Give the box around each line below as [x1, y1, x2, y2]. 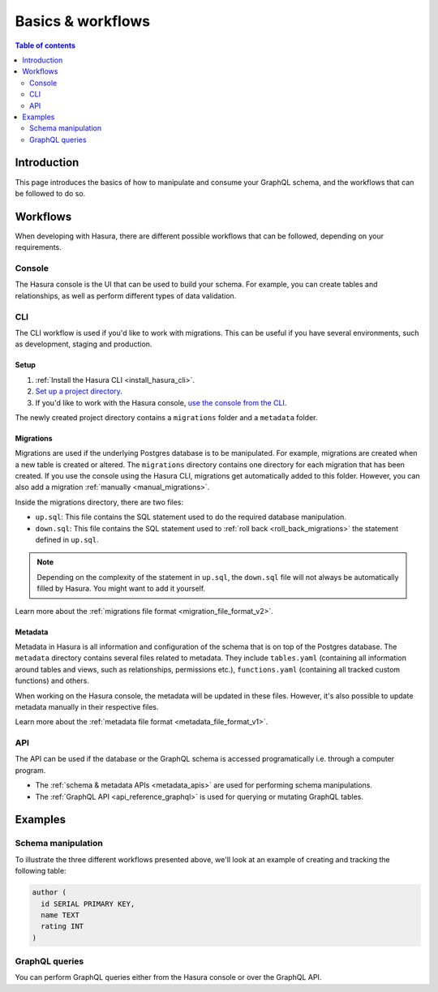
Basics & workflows [15, 12, 150, 30]
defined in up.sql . [35, 535, 99, 545]
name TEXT [41, 910, 80, 920]
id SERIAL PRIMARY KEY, [41, 899, 135, 908]
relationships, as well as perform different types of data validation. [15, 290, 237, 300]
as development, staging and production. [15, 339, 152, 349]
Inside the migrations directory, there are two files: [15, 497, 184, 507]
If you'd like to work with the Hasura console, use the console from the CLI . [35, 397, 287, 407]
